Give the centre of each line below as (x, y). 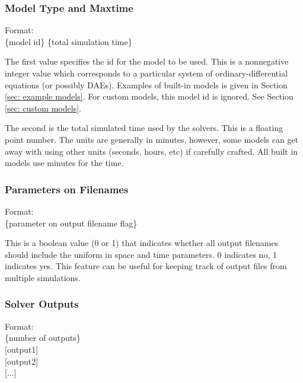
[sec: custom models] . (43, 108)
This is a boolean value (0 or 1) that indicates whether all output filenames (142, 243)
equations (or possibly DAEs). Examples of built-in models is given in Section (146, 84)
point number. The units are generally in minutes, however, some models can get (152, 139)
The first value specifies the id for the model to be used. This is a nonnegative (147, 61)
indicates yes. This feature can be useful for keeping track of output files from (146, 266)
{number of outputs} (43, 338)
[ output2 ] (22, 361)
